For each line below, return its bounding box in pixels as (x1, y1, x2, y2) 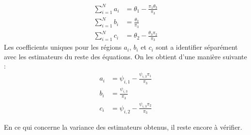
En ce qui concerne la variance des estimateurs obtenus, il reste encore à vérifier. (4, 121, 242, 132)
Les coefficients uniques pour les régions (4, 42, 122, 52)
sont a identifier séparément (156, 42, 238, 52)
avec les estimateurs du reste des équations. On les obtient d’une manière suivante (4, 51, 247, 61)
